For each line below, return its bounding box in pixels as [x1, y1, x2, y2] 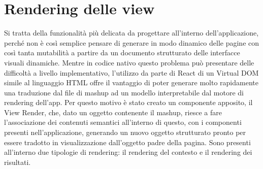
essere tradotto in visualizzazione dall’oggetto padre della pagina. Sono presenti [4, 137, 251, 147]
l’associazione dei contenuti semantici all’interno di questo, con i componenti [4, 117, 242, 127]
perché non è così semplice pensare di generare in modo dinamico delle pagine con [4, 37, 259, 48]
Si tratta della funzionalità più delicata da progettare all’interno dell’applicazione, [4, 27, 259, 38]
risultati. [4, 156, 31, 167]
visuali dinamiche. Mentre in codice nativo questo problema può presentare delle [4, 57, 254, 67]
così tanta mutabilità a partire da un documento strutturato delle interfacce [4, 47, 240, 58]
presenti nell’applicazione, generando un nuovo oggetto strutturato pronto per [4, 127, 246, 138]
